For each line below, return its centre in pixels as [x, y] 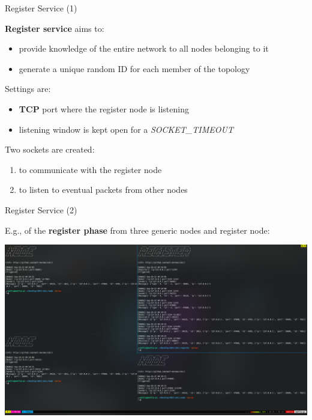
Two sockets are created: [50, 149]
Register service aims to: [55, 28]
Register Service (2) [41, 209]
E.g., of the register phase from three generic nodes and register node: [137, 230]
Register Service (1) [41, 8]
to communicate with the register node [90, 169]
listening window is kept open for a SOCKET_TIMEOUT [126, 129]
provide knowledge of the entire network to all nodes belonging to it [144, 48]
